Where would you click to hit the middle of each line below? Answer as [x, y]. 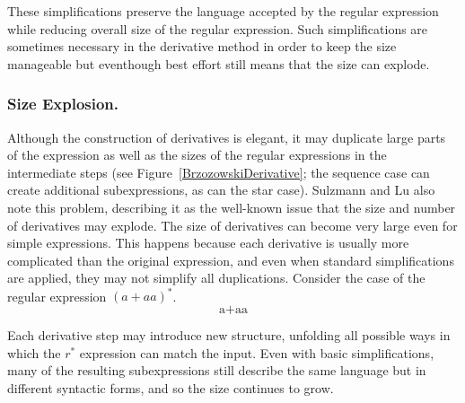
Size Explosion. [63, 104]
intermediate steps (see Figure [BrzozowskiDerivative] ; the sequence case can [219, 172]
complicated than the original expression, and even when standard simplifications [231, 260]
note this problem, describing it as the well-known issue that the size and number [232, 207]
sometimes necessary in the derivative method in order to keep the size [202, 46]
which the [34, 352]
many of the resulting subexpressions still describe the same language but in [217, 370]
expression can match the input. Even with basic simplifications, [257, 352]
